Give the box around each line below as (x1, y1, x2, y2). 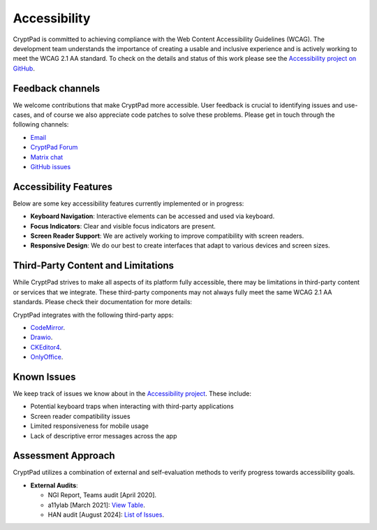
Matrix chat (30, 152, 64, 161)
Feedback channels (13, 83, 101, 94)
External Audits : (30, 481, 78, 489)
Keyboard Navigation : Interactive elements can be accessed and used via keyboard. (30, 212, 275, 220)
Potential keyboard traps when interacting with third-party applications (30, 402, 234, 410)
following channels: (13, 120, 69, 129)
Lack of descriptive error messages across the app (30, 431, 177, 440)
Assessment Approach (13, 450, 115, 461)
